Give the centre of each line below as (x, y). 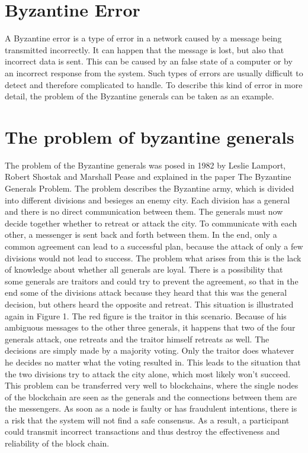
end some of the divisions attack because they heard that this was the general (146, 292)
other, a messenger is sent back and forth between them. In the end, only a (141, 234)
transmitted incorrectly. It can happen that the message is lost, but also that (145, 49)
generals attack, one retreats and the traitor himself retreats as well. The (137, 339)
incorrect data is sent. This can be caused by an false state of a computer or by (149, 61)
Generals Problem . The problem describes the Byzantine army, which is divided (150, 188)
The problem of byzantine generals (150, 136)
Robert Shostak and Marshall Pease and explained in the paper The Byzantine (148, 177)
